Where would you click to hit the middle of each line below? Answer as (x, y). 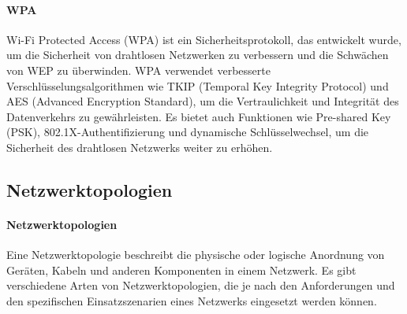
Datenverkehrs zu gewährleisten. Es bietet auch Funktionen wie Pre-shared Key (199, 116)
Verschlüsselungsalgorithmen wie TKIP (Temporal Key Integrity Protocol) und (198, 85)
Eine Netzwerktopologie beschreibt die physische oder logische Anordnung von (196, 255)
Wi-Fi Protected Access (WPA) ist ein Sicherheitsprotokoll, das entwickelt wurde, (204, 39)
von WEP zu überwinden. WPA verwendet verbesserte (138, 70)
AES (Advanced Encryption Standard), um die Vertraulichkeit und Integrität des (203, 101)
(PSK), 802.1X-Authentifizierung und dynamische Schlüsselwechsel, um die (188, 132)
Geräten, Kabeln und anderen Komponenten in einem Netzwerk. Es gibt (181, 270)
